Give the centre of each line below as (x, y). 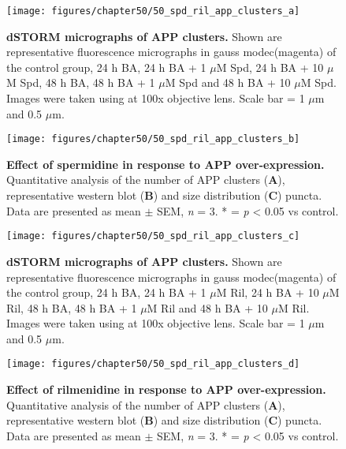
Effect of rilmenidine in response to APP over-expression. (166, 389)
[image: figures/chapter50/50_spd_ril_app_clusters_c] (153, 236)
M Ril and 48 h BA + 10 (207, 307)
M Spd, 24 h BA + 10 (270, 67)
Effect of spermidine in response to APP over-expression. (166, 164)
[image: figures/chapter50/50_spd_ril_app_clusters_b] (153, 139)
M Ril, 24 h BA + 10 (268, 292)
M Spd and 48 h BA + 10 (228, 82)
